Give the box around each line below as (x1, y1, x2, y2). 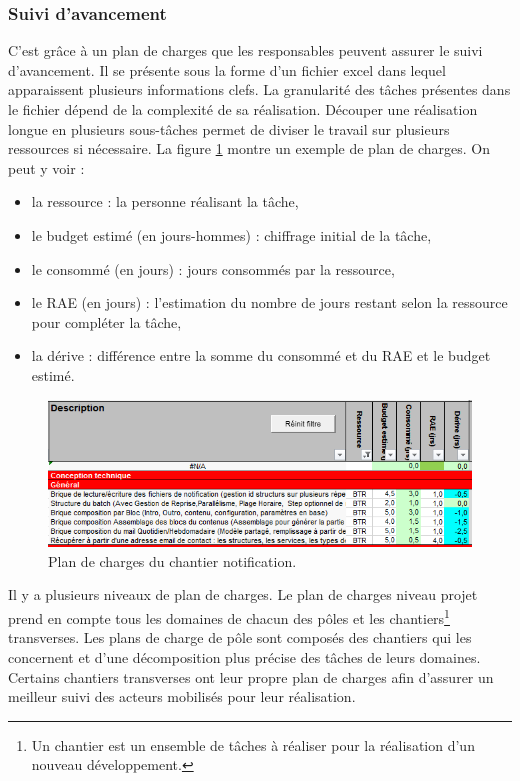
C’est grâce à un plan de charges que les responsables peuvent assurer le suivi (8, 40, 483, 61)
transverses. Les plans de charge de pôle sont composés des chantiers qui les (8, 627, 472, 648)
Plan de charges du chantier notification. (48, 550, 297, 571)
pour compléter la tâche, (31, 311, 182, 332)
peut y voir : (8, 157, 85, 178)
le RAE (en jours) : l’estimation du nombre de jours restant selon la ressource (31, 292, 508, 313)
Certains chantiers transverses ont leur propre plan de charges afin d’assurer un (8, 666, 494, 687)
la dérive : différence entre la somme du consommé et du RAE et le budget (31, 345, 491, 366)
